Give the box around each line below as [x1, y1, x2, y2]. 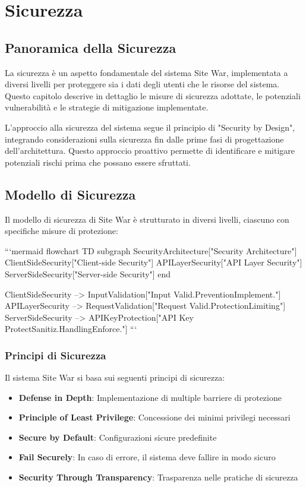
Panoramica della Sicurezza [5, 38, 176, 56]
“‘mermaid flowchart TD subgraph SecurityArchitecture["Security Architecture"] [5, 244, 297, 257]
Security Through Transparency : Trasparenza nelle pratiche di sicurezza [18, 471, 298, 483]
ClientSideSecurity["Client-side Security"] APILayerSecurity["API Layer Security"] [5, 256, 302, 268]
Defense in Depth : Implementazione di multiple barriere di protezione [18, 391, 282, 403]
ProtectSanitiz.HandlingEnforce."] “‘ [5, 322, 137, 335]
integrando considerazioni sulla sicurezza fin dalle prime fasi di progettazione [5, 132, 284, 145]
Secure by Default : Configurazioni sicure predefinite [18, 431, 217, 443]
